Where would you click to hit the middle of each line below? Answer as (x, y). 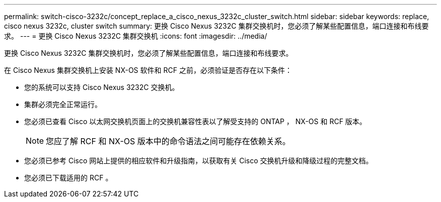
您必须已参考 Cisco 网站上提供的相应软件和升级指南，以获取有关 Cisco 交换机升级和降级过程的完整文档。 (199, 161)
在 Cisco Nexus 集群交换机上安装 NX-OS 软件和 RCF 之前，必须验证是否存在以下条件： (148, 70)
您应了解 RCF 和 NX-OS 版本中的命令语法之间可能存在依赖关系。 (168, 141)
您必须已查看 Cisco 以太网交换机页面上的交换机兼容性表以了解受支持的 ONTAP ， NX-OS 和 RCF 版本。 (195, 121)
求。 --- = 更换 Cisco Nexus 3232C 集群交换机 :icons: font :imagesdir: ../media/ (136, 36)
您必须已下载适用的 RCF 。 (68, 178)
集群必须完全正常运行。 (63, 104)
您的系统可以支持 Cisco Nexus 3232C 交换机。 (102, 87)
